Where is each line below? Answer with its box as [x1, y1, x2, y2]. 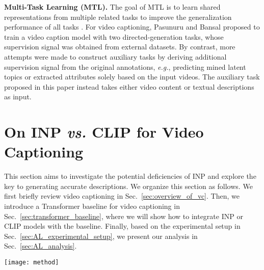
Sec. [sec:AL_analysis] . [4, 240, 77, 251]
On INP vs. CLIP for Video [4, 121, 204, 143]
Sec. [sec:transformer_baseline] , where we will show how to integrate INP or [4, 210, 243, 221]
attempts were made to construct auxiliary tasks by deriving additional [4, 51, 227, 62]
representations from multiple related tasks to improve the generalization [4, 11, 232, 22]
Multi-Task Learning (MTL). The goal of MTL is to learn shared [4, 2, 221, 12]
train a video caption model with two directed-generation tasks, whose [4, 31, 224, 42]
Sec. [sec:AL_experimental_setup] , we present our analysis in [4, 230, 198, 241]
